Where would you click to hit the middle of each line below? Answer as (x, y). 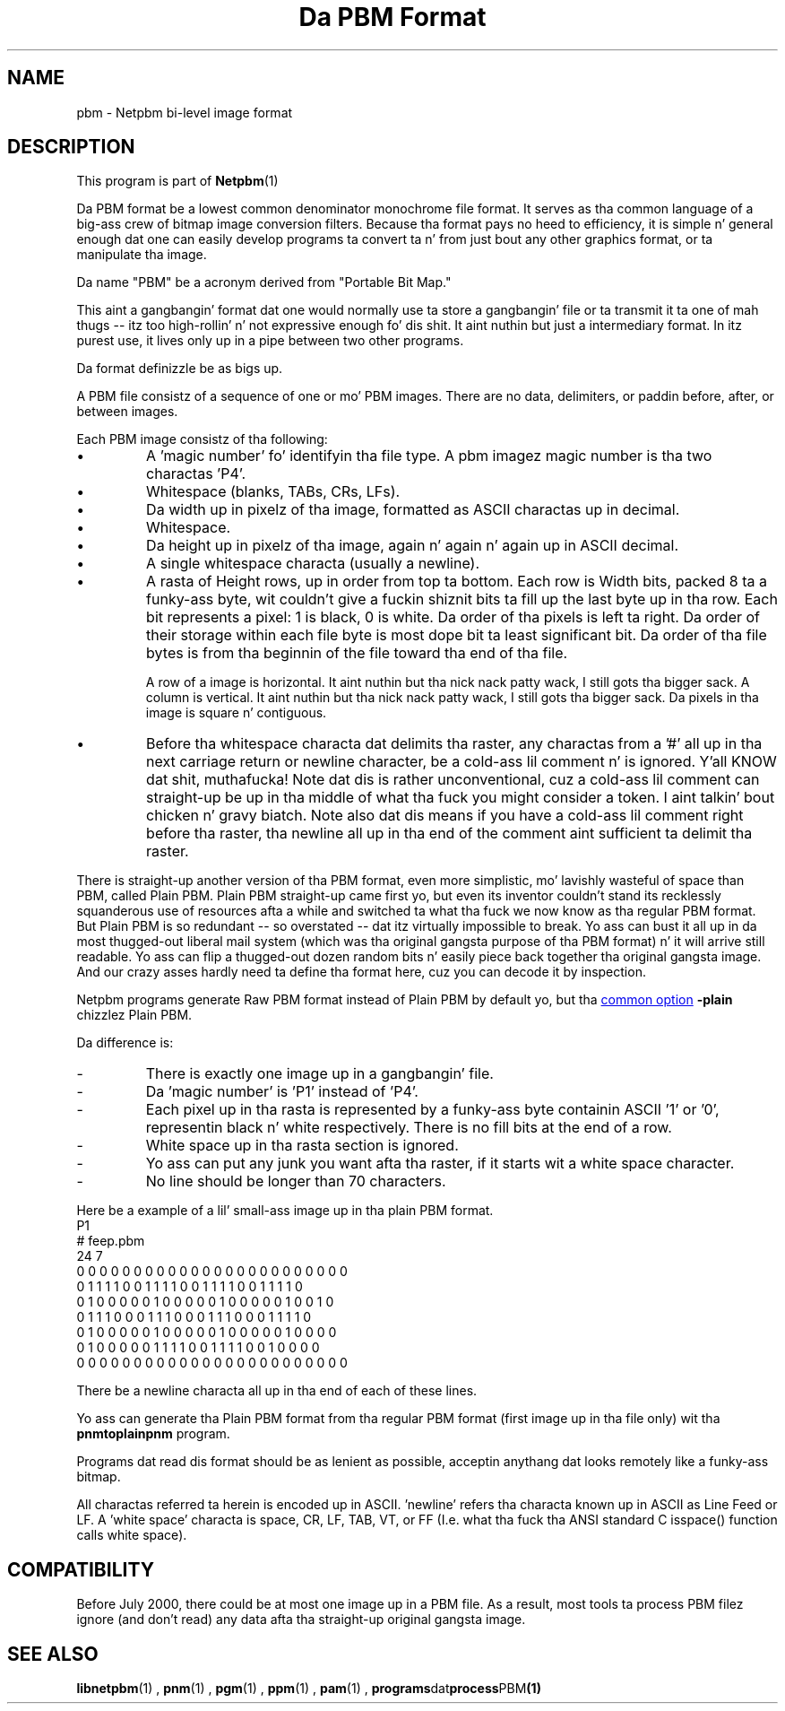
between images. (127, 412)
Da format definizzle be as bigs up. (180, 369)
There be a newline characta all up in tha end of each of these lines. (277, 1391)
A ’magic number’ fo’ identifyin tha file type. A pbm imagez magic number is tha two (429, 456)
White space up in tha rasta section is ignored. (302, 1146)
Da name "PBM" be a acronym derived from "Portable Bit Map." (264, 282)
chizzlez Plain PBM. (134, 1015)
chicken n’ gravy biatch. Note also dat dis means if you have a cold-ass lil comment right (445, 816)
